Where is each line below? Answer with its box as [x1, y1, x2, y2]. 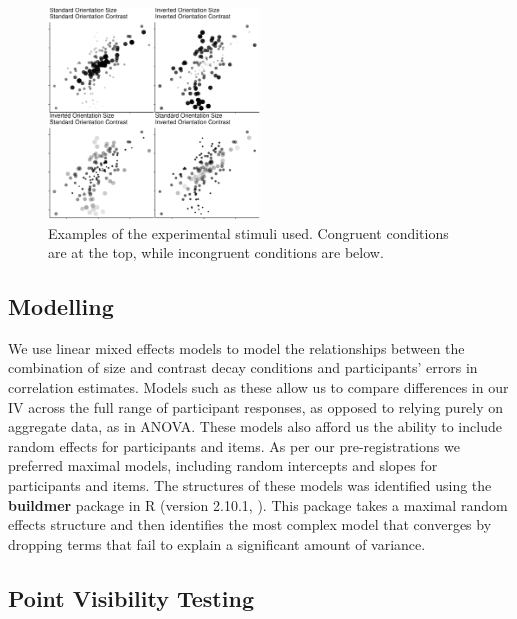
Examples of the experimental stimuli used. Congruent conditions [48, 222, 449, 243]
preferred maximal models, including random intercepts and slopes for [8, 455, 438, 476]
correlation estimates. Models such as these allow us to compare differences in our [8, 377, 509, 398]
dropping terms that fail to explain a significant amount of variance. [8, 533, 426, 554]
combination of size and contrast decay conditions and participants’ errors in [8, 357, 478, 378]
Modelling [8, 291, 114, 322]
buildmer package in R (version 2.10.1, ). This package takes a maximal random [8, 494, 508, 515]
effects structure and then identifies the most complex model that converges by [8, 514, 492, 535]
